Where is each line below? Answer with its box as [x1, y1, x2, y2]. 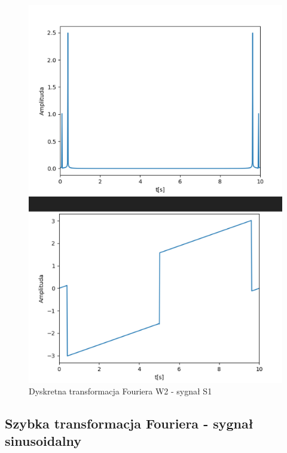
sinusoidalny [5, 431, 82, 450]
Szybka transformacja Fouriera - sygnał [5, 414, 254, 433]
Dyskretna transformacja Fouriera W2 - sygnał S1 [29, 385, 212, 397]
